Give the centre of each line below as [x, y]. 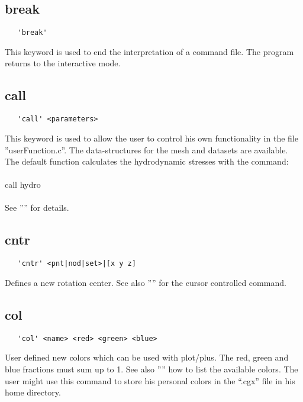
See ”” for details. [37, 208]
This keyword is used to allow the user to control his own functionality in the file [151, 138]
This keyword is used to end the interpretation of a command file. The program [149, 51]
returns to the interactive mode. [63, 63]
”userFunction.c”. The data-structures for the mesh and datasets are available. [146, 149]
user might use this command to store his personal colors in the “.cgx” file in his [150, 380]
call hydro [23, 184]
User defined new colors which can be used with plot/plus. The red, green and [147, 357]
